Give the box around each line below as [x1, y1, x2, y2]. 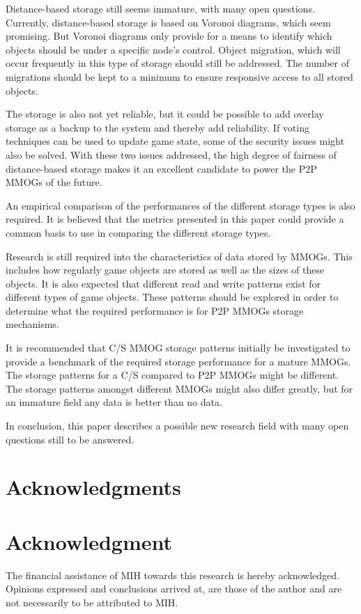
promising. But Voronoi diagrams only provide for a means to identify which [6, 29, 332, 43]
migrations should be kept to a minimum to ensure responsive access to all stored [6, 69, 353, 84]
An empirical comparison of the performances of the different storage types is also [6, 198, 355, 212]
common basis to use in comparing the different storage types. [6, 225, 271, 239]
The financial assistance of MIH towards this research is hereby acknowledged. [6, 567, 339, 582]
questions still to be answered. [6, 432, 135, 446]
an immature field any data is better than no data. [6, 395, 222, 409]
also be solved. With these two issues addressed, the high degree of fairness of [6, 147, 337, 162]
